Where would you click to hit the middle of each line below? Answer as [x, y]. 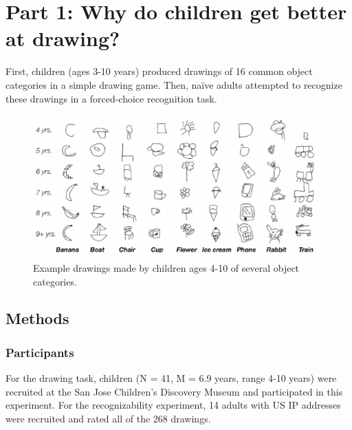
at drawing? [63, 38]
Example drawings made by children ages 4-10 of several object [166, 267]
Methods [37, 318]
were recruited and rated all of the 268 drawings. [108, 418]
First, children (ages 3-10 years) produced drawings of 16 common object [159, 71]
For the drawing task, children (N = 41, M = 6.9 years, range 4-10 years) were [171, 378]
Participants [40, 352]
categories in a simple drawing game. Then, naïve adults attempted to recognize [174, 84]
